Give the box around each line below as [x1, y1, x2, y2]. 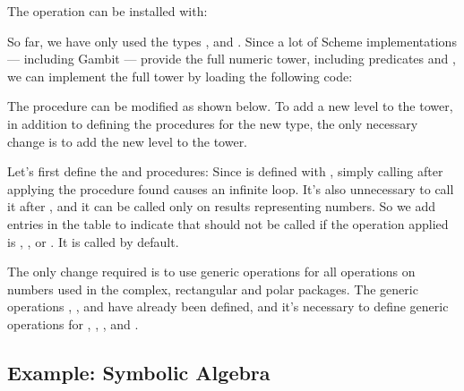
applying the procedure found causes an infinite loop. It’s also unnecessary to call [7, 179, 454, 198]
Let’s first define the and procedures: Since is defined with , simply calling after [7, 162, 443, 181]
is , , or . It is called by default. [7, 232, 179, 251]
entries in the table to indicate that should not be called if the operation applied [7, 214, 449, 233]
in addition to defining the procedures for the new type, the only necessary [7, 114, 418, 132]
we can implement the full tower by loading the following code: [7, 66, 353, 85]
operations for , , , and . [7, 314, 139, 333]
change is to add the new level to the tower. [7, 132, 248, 150]
